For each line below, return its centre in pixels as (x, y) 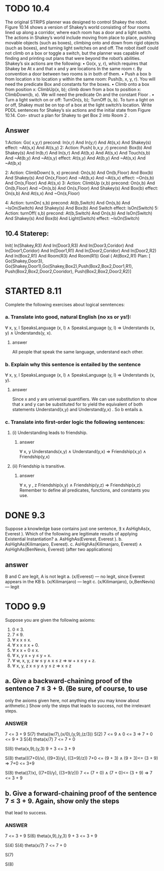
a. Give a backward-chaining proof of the (69, 681)
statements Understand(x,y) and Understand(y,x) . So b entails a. (77, 410)
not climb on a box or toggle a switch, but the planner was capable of (75, 53)
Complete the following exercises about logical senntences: (65, 304)
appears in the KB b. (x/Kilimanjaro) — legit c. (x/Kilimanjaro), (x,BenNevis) (80, 582)
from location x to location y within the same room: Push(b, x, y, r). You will (80, 79)
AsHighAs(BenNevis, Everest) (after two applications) (59, 550)
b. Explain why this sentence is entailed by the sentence (73, 364)
